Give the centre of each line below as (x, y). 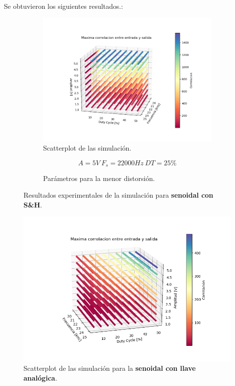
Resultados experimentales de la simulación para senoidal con (118, 194)
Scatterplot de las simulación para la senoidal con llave (110, 368)
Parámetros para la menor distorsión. (99, 178)
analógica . (40, 377)
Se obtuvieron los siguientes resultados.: (64, 6)
